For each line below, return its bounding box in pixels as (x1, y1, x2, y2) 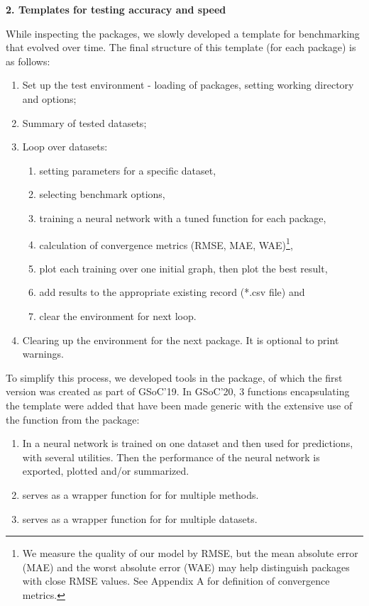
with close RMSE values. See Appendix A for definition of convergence (22, 573, 330, 588)
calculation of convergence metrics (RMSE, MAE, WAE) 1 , (39, 235, 293, 252)
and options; (22, 91, 77, 106)
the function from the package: (6, 412, 140, 426)
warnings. (22, 346, 64, 361)
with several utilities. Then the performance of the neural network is (22, 449, 320, 464)
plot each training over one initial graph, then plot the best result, (39, 260, 328, 275)
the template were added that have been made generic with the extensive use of (6, 397, 353, 412)
